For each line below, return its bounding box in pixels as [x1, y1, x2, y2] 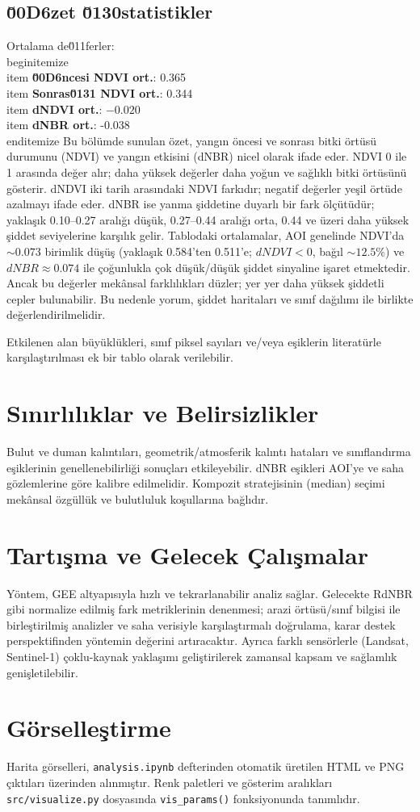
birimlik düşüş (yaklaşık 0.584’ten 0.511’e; [44, 242, 252, 259]
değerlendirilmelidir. [6, 306, 106, 323]
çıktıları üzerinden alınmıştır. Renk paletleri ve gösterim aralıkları [6, 774, 333, 791]
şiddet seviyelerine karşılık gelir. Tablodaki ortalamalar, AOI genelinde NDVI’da [6, 227, 405, 244]
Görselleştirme [6, 711, 171, 744]
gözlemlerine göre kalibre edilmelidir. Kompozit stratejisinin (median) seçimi [6, 475, 385, 492]
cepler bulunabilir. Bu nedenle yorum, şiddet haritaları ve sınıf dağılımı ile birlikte [6, 290, 414, 307]
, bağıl [312, 242, 343, 259]
